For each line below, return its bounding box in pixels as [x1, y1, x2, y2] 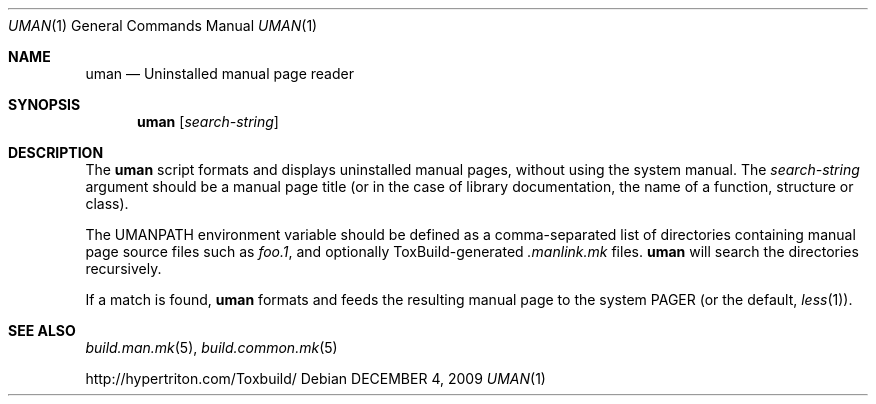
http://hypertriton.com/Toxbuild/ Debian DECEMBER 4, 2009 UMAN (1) [85, 370, 546, 387]
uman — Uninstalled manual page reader [85, 65, 354, 82]
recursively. [85, 260, 162, 277]
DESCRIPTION [8, 144, 104, 161]
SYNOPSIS [8, 96, 81, 113]
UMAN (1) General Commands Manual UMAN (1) [8, 17, 318, 34]
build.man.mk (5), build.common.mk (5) [85, 339, 338, 356]
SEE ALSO [8, 322, 76, 339]
